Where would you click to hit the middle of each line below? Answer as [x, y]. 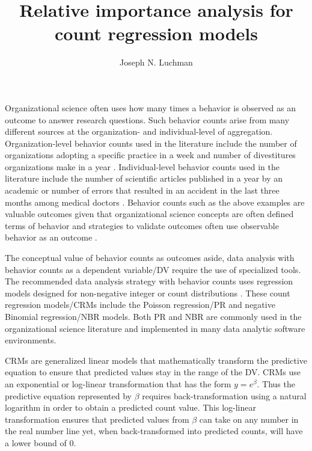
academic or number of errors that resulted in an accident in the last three [142, 190]
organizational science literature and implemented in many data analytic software [155, 328]
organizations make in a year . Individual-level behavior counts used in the [142, 166]
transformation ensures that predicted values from [97, 419]
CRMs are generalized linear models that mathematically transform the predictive [156, 360]
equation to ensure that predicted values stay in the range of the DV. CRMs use [153, 372]
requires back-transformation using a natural [224, 395]
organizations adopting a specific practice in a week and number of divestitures [150, 155]
